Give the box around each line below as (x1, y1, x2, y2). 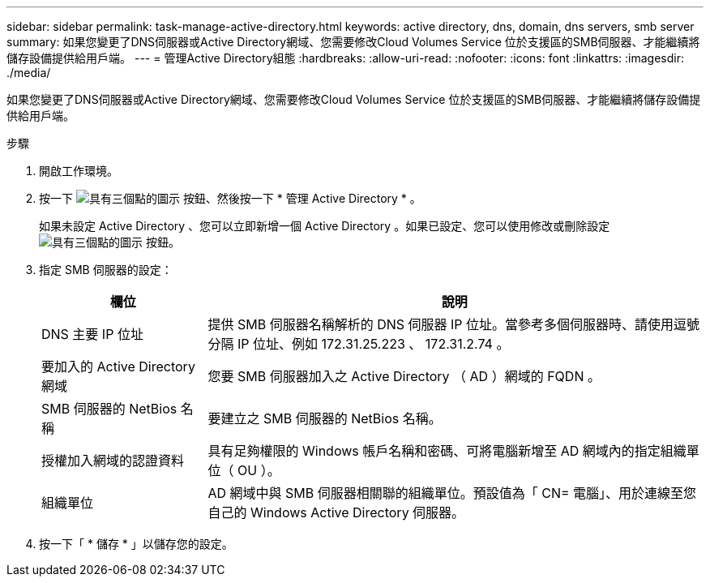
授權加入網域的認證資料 (41, 452, 185, 469)
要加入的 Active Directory (41, 358, 195, 375)
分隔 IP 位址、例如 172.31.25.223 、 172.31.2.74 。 (207, 336, 510, 352)
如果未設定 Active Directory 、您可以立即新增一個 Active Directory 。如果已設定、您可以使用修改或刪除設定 (39, 219, 610, 233)
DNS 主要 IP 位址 (41, 326, 143, 342)
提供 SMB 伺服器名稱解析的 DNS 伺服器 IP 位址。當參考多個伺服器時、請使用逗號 (207, 316, 700, 332)
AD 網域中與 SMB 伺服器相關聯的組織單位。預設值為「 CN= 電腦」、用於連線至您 (207, 485, 697, 501)
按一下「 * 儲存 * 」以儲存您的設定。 (39, 537, 233, 551)
